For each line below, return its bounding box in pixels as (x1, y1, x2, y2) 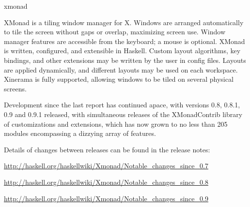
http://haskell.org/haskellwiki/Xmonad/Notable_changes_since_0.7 (4, 161, 208, 171)
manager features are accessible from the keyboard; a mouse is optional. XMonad (4, 36, 245, 46)
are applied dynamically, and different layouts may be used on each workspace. (4, 64, 238, 74)
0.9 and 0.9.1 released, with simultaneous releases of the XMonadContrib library (4, 109, 243, 119)
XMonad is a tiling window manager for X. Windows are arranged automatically (4, 17, 244, 27)
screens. (4, 83, 27, 93)
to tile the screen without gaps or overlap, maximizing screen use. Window (4, 27, 225, 37)
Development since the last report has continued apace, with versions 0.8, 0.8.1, (4, 100, 240, 110)
